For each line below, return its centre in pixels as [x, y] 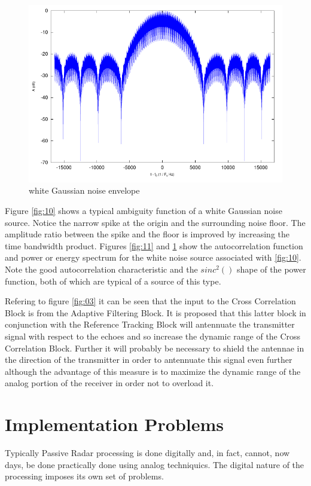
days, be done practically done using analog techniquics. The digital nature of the [155, 464]
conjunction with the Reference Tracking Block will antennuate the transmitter [150, 324]
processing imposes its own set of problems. [84, 476]
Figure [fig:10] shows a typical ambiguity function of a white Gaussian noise [144, 210]
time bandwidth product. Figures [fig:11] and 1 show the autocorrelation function [154, 245]
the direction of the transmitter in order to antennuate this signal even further [149, 360]
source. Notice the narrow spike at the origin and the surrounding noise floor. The [155, 222]
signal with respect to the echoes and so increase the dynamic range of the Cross [153, 336]
